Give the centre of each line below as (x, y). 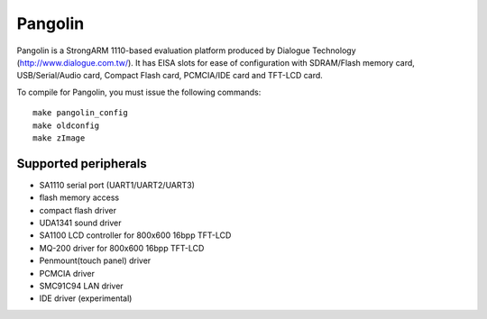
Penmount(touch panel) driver (95, 260)
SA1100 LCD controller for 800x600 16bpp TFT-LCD (135, 235)
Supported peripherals (82, 164)
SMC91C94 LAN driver (81, 286)
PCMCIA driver (67, 273)
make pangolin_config (80, 113)
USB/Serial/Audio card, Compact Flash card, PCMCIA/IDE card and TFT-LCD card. (170, 76)
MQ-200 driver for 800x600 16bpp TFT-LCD (122, 248)
